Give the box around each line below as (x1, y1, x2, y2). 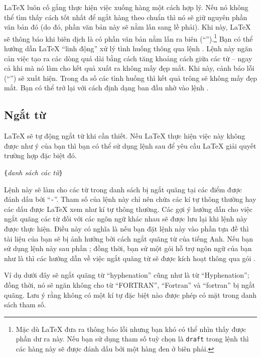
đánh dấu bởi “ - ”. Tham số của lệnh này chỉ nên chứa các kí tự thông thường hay (4, 194, 256, 204)
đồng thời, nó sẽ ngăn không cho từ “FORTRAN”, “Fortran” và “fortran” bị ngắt (4, 280, 255, 290)
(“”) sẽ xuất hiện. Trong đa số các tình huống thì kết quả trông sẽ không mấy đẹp (4, 72, 257, 83)
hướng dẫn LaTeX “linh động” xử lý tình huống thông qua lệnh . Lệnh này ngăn (4, 43, 252, 54)
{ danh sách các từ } (4, 167, 63, 177)
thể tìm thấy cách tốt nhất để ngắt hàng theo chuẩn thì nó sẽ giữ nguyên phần (4, 12, 247, 22)
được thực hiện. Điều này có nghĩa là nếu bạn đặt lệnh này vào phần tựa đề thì (4, 223, 249, 234)
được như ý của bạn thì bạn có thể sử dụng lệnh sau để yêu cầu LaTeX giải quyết (4, 140, 256, 151)
